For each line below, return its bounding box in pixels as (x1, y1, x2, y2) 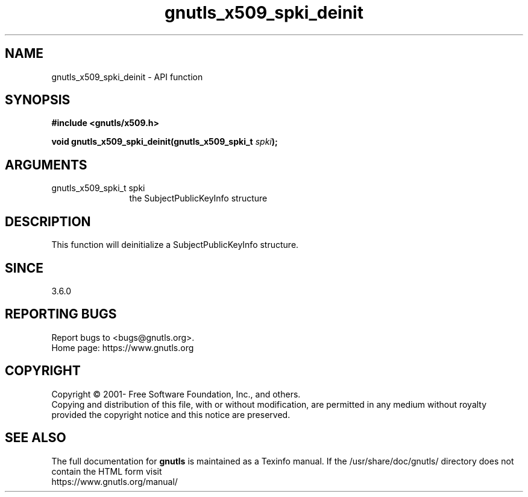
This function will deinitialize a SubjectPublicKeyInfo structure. (51, 239, 299, 250)
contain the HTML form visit (51, 466, 162, 476)
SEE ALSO (5, 430, 66, 446)
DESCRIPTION (5, 214, 91, 229)
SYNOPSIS (5, 92, 71, 108)
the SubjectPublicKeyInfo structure (129, 193, 268, 204)
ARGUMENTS (5, 157, 87, 173)
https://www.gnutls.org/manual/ (51, 476, 178, 487)
